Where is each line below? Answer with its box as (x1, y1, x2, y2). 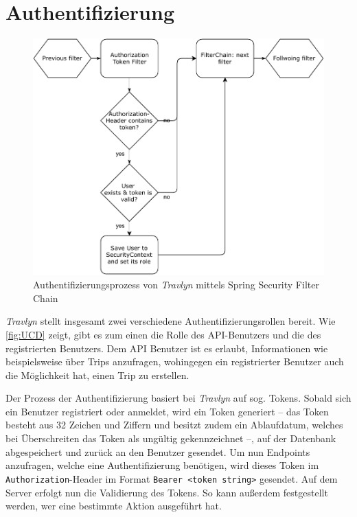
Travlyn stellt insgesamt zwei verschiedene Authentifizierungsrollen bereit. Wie (5, 314, 336, 328)
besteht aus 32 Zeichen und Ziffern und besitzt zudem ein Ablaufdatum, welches (5, 417, 343, 432)
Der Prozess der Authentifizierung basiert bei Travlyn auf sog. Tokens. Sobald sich (5, 391, 352, 405)
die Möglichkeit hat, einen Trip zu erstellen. (5, 367, 189, 382)
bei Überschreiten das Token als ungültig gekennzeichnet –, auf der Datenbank (5, 431, 336, 446)
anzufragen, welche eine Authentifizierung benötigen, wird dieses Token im (5, 458, 319, 472)
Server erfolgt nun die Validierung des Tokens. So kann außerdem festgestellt (5, 485, 328, 499)
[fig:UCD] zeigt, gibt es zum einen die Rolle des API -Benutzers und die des (5, 327, 321, 341)
